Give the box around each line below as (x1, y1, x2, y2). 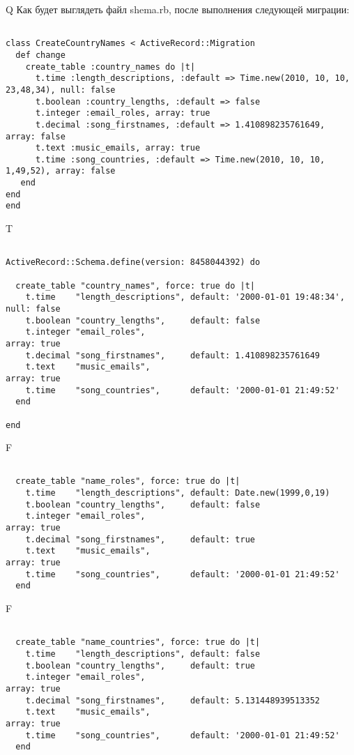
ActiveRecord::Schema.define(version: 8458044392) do (6, 257, 261, 268)
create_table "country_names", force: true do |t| (15, 280, 255, 291)
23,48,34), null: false (6, 84, 116, 95)
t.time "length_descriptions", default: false (25, 648, 261, 659)
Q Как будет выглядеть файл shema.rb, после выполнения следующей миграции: (6, 2, 350, 16)
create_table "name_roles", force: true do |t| (15, 476, 240, 487)
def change (15, 49, 66, 60)
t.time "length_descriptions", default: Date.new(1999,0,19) (25, 488, 330, 498)
